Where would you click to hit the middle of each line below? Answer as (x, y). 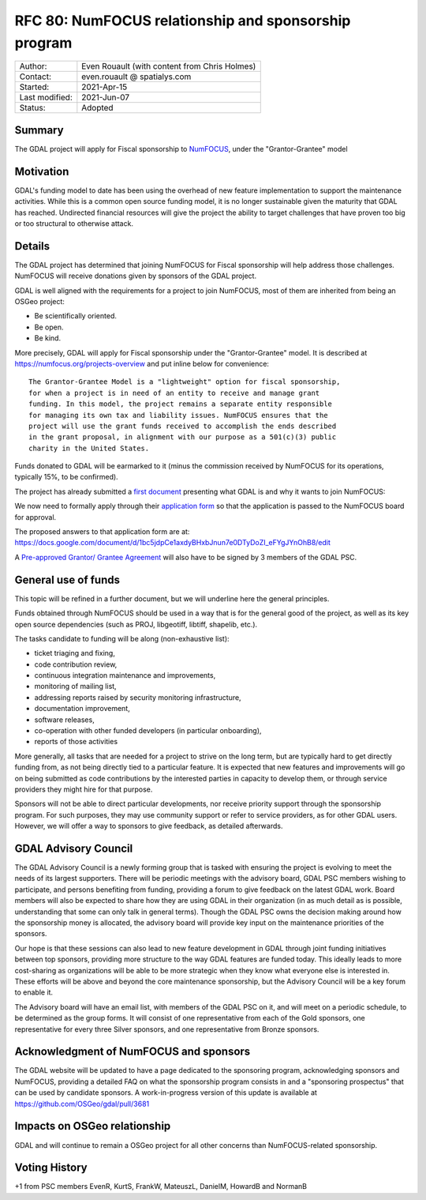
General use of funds (67, 579)
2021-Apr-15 (105, 87)
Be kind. (48, 338)
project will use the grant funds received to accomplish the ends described (183, 426)
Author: (33, 66)
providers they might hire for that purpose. (84, 789)
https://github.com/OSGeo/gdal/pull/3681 (82, 1104)
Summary (39, 130)
